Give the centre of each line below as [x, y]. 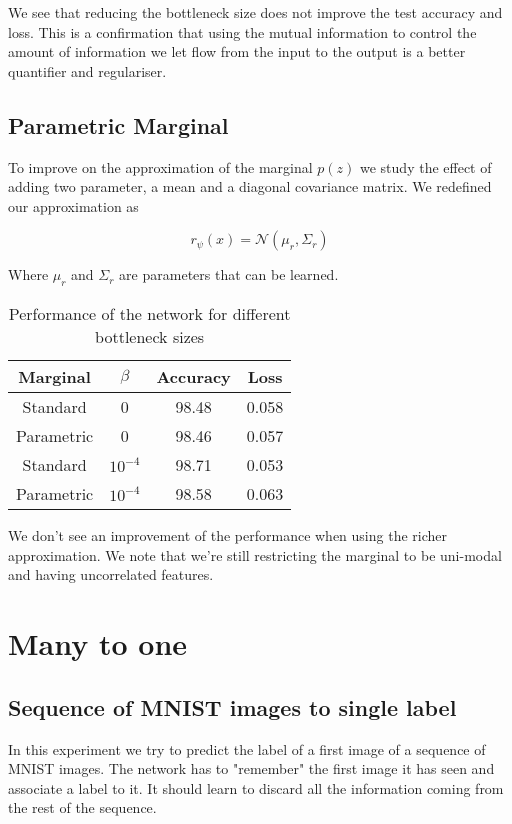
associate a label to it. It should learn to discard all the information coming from [256, 787]
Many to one [98, 643]
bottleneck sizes [150, 337]
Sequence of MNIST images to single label [232, 706]
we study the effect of [426, 166]
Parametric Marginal [118, 124]
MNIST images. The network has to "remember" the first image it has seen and [251, 768]
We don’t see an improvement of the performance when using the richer [227, 535]
